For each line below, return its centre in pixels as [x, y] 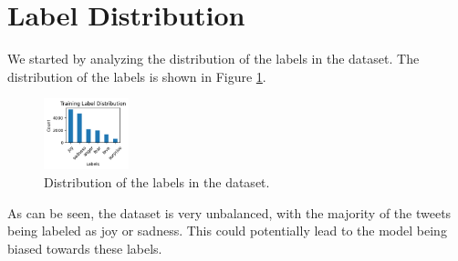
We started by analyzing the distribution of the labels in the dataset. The [213, 59]
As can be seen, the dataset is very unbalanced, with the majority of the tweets [229, 212]
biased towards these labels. [85, 248]
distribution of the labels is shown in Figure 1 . [137, 76]
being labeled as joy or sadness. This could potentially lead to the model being [227, 231]
